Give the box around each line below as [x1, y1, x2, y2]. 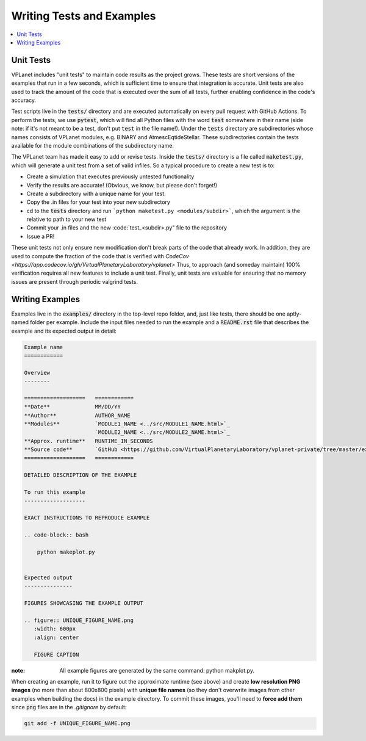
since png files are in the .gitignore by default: [11, 704, 127, 711]
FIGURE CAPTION [34, 651, 79, 658]
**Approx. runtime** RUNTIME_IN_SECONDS [24, 437, 153, 444]
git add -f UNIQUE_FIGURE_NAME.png [24, 720, 131, 727]
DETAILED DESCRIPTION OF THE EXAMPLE [24, 472, 137, 479]
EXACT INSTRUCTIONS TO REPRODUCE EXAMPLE [24, 515, 150, 521]
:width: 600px [34, 626, 76, 632]
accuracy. [11, 96, 37, 104]
